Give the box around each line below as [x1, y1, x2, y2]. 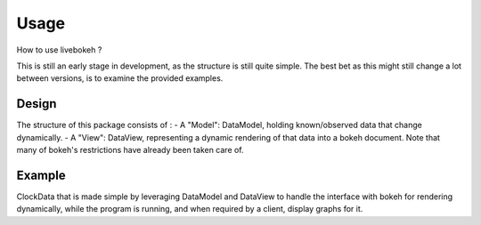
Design [16, 96, 57, 111]
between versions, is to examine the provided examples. [16, 73, 224, 84]
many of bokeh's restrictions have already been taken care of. [16, 145, 244, 156]
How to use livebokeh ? [16, 44, 102, 55]
